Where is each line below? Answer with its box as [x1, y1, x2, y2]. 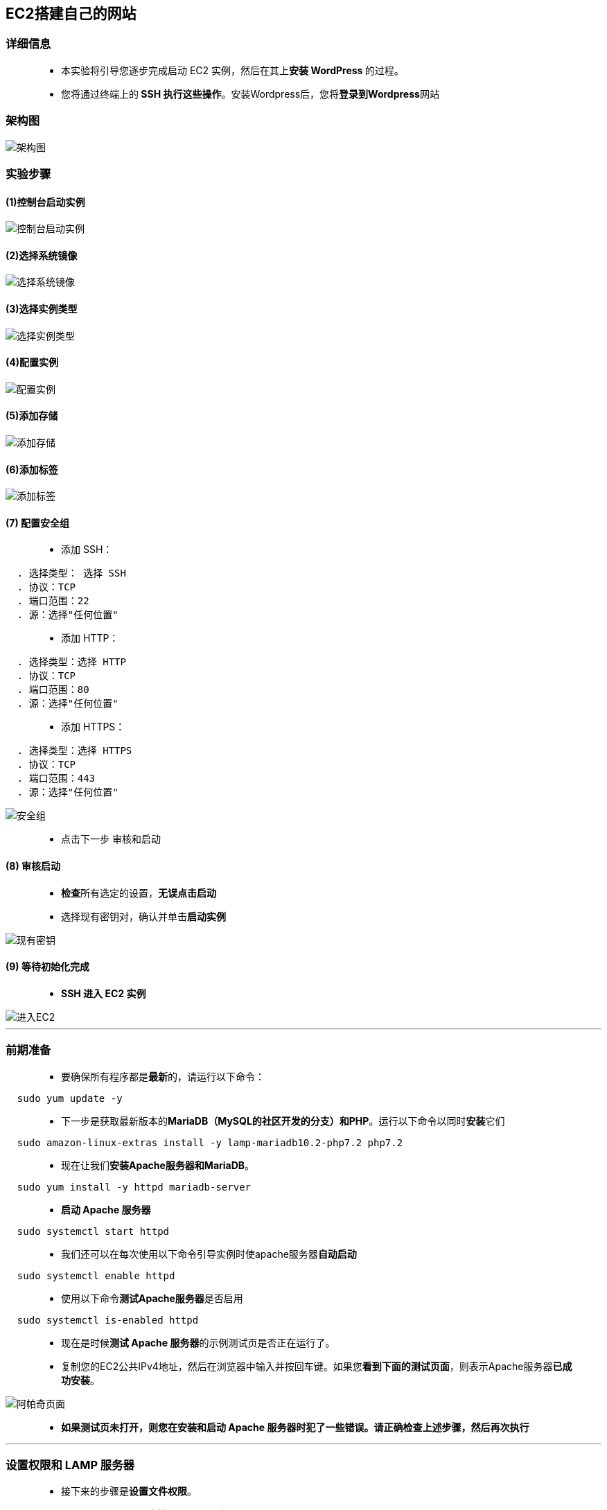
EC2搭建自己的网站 [6, 5, 137, 22]
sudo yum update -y [17, 1092, 123, 1104]
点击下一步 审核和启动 [61, 833, 161, 845]
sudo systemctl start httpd [17, 1225, 170, 1237]
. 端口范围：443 [17, 773, 96, 784]
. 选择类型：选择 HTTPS [17, 745, 132, 757]
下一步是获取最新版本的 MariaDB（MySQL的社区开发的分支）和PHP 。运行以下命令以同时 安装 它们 [61, 1114, 505, 1127]
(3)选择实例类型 [6, 302, 78, 315]
